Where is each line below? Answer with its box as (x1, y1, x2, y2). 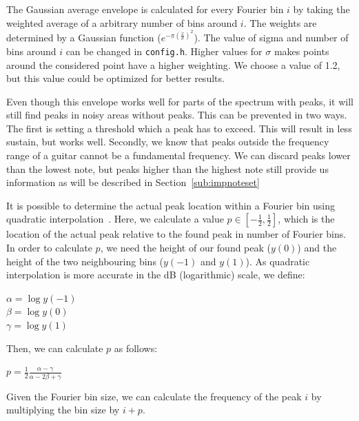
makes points (274, 43, 329, 58)
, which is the (278, 212, 335, 226)
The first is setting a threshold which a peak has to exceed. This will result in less (6, 121, 352, 135)
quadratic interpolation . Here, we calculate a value (6, 212, 224, 226)
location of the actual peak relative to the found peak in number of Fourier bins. (6, 227, 347, 241)
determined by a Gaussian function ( (6, 30, 161, 45)
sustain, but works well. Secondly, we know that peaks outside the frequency (6, 134, 329, 149)
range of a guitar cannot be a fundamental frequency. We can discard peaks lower (6, 148, 351, 163)
